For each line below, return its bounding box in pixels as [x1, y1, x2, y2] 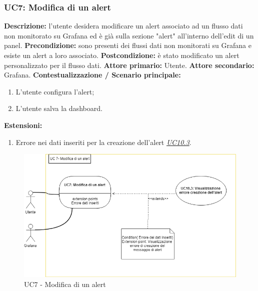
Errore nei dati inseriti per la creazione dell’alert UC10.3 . [15, 136, 191, 147]
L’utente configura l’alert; [15, 86, 94, 96]
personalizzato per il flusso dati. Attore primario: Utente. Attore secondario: [4, 59, 254, 70]
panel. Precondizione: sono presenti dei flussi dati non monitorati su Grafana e [4, 40, 251, 50]
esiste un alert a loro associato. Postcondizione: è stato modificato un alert [4, 50, 239, 60]
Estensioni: [4, 119, 42, 130]
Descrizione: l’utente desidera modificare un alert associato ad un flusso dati [4, 20, 243, 31]
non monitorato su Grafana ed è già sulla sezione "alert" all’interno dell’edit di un [4, 30, 254, 40]
